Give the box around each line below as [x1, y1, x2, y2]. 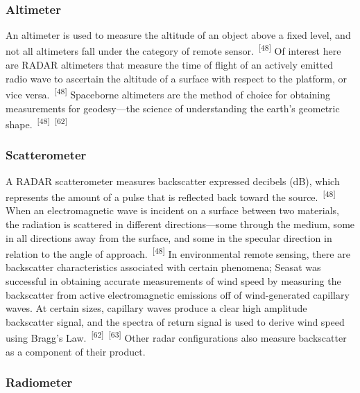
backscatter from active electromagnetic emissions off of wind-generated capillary [6, 287, 350, 302]
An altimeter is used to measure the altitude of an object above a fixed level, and [6, 28, 351, 42]
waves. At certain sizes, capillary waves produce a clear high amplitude [6, 301, 307, 315]
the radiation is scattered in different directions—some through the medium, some [6, 217, 355, 231]
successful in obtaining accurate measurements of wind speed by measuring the [6, 274, 341, 288]
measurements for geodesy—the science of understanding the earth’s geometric [6, 101, 340, 115]
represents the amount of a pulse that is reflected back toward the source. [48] [6, 188, 336, 204]
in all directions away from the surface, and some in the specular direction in [6, 230, 332, 245]
